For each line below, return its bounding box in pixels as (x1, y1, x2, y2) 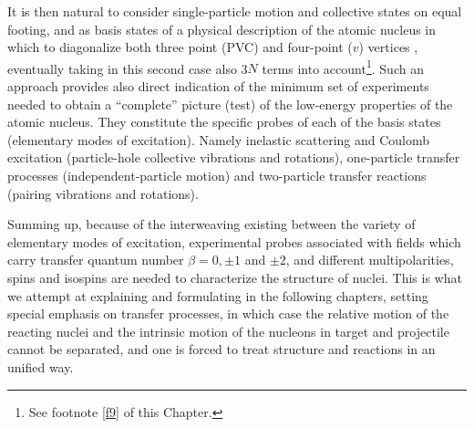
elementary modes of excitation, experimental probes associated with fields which (7, 232, 461, 251)
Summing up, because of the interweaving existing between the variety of (7, 214, 416, 234)
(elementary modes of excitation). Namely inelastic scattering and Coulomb (7, 130, 430, 149)
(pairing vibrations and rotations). (7, 183, 199, 203)
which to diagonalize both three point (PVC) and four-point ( (7, 37, 353, 57)
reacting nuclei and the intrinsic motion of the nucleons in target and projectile (7, 321, 449, 340)
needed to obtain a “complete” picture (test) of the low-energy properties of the (7, 94, 453, 113)
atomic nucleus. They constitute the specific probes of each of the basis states (7, 112, 441, 131)
